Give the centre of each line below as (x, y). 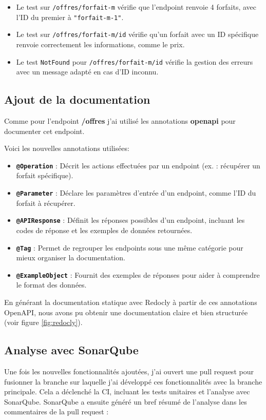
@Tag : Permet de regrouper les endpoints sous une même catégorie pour (130, 247)
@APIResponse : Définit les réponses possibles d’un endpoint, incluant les (130, 220)
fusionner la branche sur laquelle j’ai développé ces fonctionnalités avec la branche (133, 381)
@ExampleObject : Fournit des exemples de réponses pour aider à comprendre (138, 274)
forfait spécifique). (45, 175)
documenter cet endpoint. (44, 131)
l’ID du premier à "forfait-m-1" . (70, 17)
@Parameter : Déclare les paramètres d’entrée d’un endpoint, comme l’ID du (136, 193)
